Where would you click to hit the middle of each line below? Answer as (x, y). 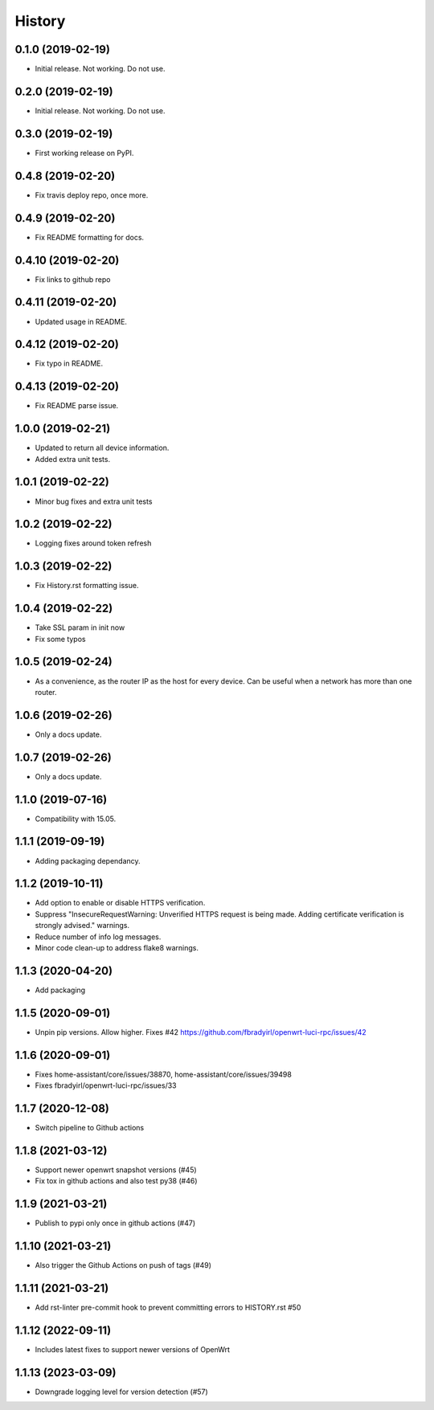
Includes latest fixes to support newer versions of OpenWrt (133, 1349)
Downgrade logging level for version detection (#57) (121, 1392)
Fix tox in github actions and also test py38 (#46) (116, 1181)
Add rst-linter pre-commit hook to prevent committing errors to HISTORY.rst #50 (168, 1308)
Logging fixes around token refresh (93, 543)
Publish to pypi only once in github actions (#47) (115, 1223)
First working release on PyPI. (84, 153)
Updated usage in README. (81, 321)
